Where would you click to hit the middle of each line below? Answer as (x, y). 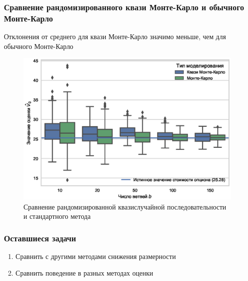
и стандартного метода (57, 216)
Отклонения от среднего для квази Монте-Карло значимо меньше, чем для (115, 36)
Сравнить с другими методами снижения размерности (96, 256)
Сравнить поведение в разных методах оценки (84, 272)
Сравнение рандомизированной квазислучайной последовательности (125, 206)
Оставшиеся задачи (40, 238)
